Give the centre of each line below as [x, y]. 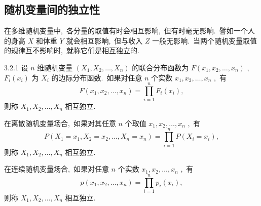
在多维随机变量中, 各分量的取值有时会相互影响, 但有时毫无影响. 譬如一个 [126, 31]
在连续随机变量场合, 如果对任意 [57, 169]
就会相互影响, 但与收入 [104, 40]
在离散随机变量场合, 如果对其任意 [60, 123]
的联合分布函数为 [160, 67]
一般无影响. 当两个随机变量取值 [205, 40]
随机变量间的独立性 [52, 9]
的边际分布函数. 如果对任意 [97, 77]
